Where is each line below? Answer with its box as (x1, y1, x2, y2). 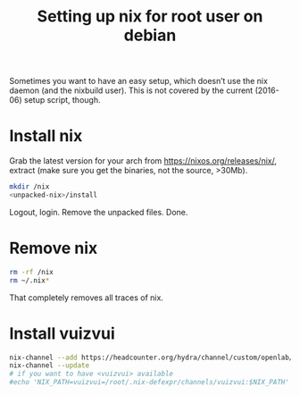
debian (123, 25, 177, 46)
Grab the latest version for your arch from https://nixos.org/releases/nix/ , (9, 155, 277, 166)
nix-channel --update (9, 361, 90, 370)
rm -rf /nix (9, 267, 54, 276)
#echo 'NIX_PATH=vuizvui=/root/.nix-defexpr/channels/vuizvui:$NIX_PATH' (9, 378, 290, 387)
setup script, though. (23, 95, 101, 105)
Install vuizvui (9, 324, 116, 343)
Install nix (9, 126, 83, 147)
